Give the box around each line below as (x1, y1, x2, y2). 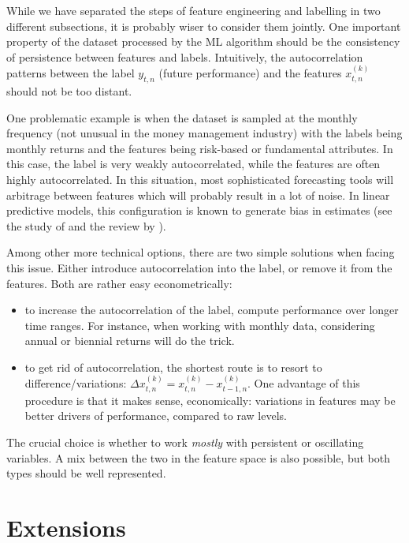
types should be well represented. (6, 465, 166, 481)
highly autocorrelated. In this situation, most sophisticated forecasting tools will (6, 170, 394, 187)
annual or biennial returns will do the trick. (24, 332, 235, 349)
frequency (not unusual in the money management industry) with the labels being (6, 125, 403, 141)
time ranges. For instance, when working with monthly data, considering (24, 316, 375, 333)
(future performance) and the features (158, 65, 342, 81)
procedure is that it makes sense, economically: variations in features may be (24, 391, 396, 408)
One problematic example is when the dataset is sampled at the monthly (6, 109, 358, 125)
